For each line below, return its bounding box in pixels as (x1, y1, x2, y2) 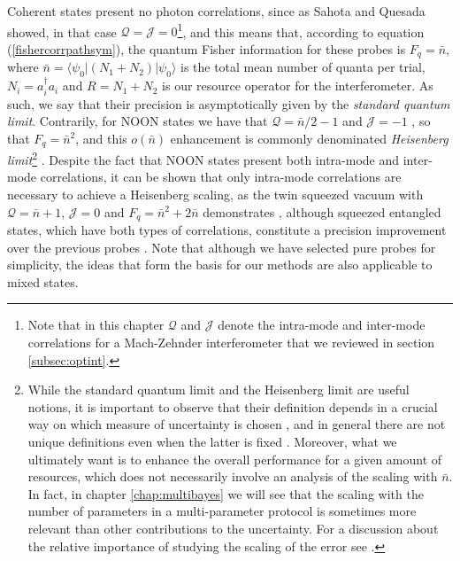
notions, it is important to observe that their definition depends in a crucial (27, 397, 438, 416)
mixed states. (7, 272, 79, 291)
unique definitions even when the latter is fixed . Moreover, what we (27, 432, 397, 450)
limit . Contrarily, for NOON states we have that (7, 112, 268, 130)
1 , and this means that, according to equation (177, 19, 425, 41)
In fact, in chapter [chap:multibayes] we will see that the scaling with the (27, 484, 424, 503)
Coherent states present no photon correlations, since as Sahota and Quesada (7, 2, 425, 19)
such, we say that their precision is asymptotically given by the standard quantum (7, 94, 450, 113)
